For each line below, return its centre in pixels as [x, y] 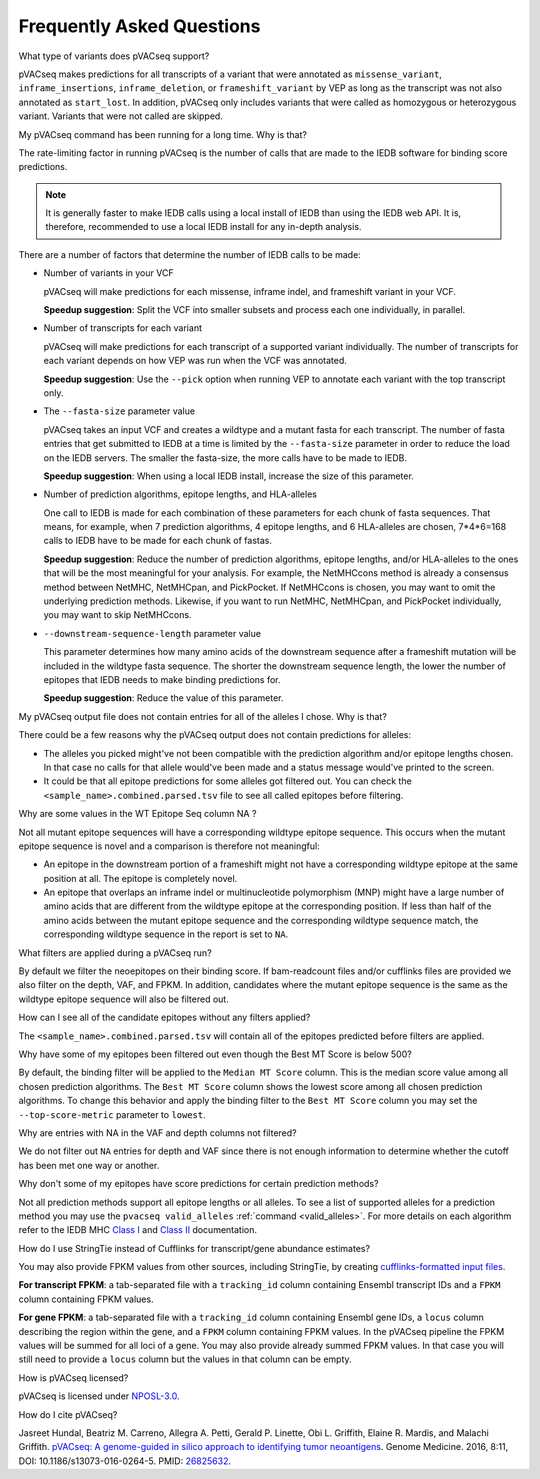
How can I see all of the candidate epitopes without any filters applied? [164, 1017]
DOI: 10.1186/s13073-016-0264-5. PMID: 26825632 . [125, 1461]
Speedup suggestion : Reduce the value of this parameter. [163, 698]
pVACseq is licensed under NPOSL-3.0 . [99, 1396]
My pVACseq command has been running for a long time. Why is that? [162, 134]
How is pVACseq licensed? [73, 1377]
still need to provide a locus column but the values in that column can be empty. [185, 1359]
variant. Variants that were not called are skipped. [121, 116]
